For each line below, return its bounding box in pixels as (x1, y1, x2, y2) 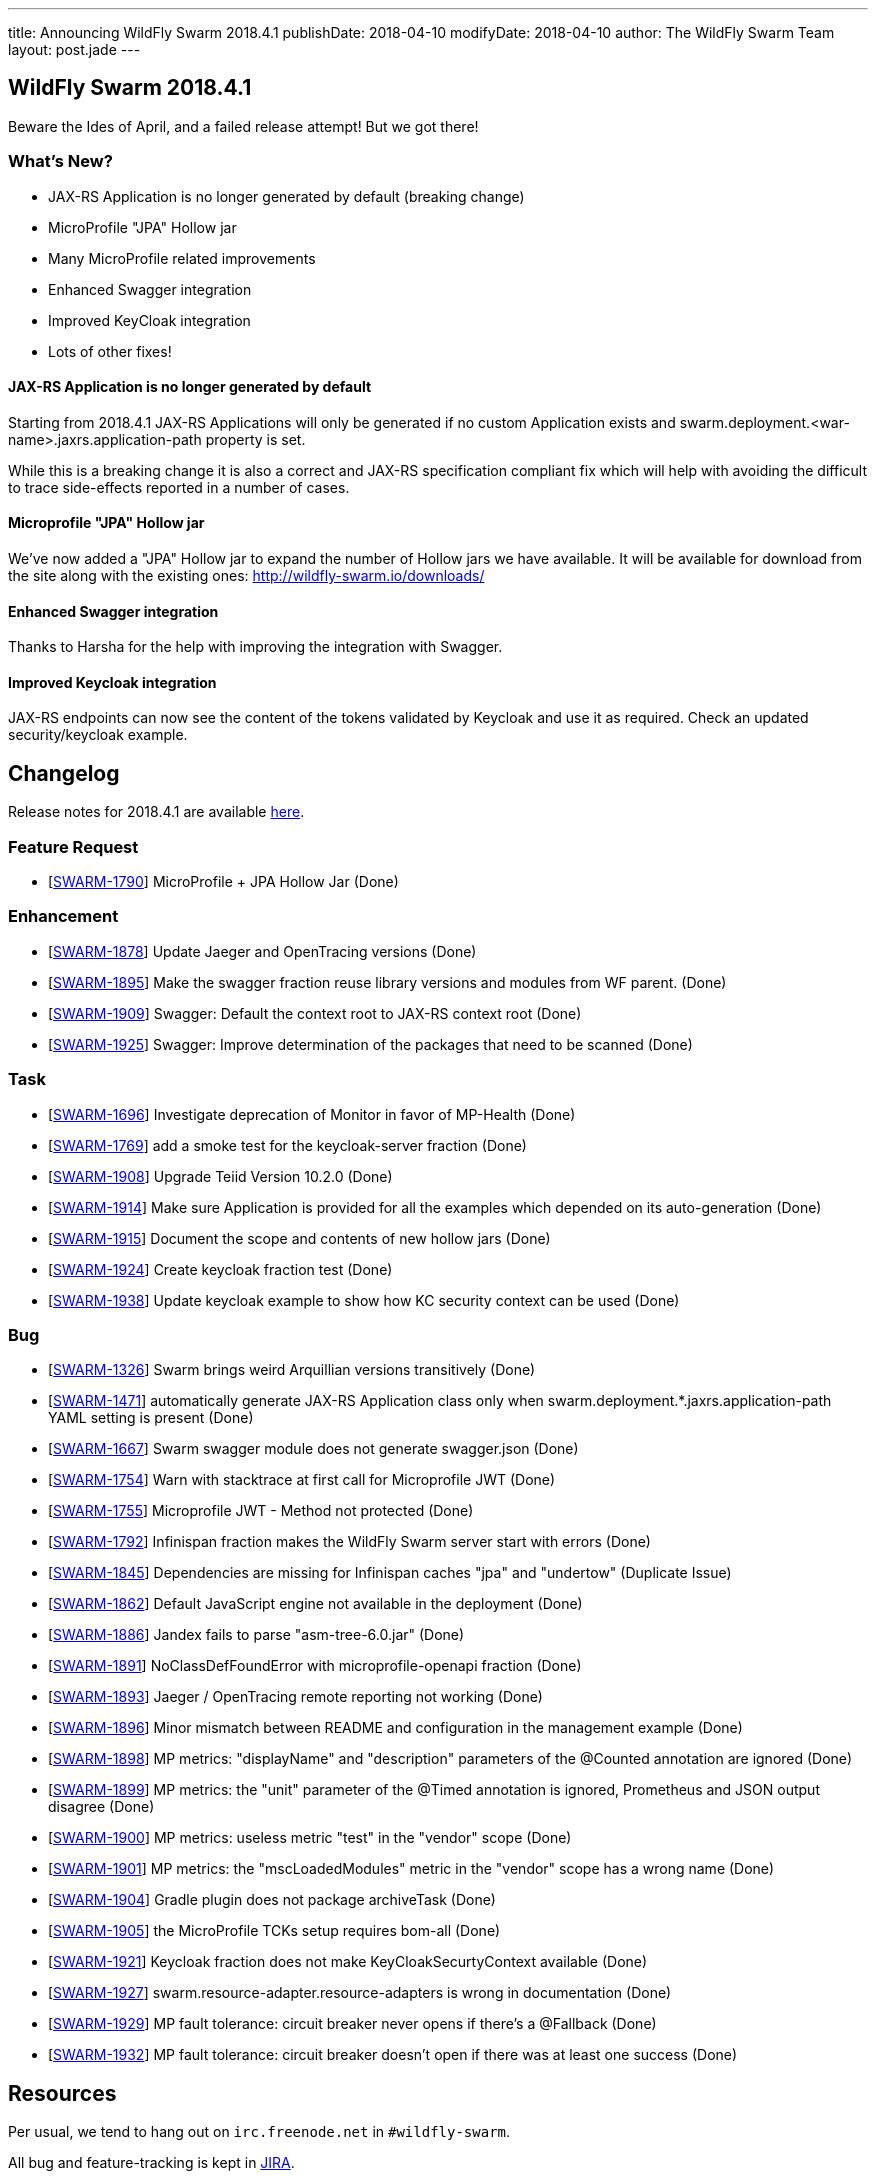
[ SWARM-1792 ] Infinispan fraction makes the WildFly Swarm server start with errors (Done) (48, 1533, 651, 1551)
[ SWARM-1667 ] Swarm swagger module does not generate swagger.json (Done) (48, 1440, 579, 1458)
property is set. (205, 430, 306, 448)
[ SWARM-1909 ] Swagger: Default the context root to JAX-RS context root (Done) (48, 1004, 582, 1022)
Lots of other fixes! (48, 342, 172, 360)
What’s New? (8, 151, 113, 172)
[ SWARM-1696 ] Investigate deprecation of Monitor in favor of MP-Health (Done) (48, 1105, 576, 1123)
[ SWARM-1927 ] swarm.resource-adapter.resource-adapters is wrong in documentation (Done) (48, 1984, 672, 2002)
